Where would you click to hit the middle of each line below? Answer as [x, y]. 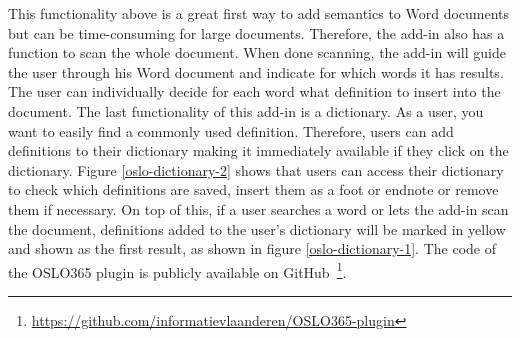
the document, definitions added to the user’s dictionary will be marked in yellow [257, 228]
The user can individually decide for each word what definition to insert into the [254, 91]
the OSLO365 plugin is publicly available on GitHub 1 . [177, 270]
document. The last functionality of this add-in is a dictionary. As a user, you [246, 110]
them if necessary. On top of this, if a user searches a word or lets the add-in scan [258, 208]
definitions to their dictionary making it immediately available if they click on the [258, 150]
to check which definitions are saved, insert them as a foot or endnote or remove [253, 189]
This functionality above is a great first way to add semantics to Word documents [259, 13]
